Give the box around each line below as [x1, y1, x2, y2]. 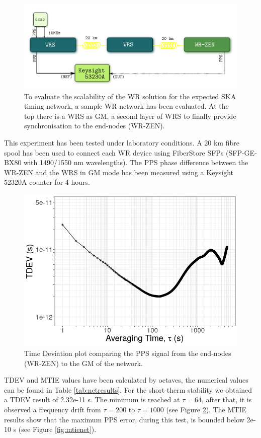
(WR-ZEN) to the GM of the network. [24, 357, 143, 368]
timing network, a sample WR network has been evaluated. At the [24, 101, 229, 111]
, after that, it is [201, 394, 252, 405]
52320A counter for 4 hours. [4, 177, 90, 187]
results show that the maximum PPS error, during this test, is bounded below [4, 414, 244, 424]
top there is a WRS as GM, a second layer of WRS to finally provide [24, 110, 236, 121]
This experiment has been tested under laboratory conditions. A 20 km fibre [4, 137, 239, 148]
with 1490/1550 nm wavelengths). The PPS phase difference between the [24, 157, 248, 168]
